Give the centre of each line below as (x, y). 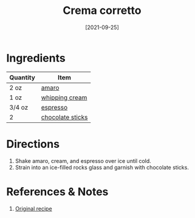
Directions (33, 144)
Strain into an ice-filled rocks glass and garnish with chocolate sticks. (102, 167)
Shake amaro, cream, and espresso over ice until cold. (83, 160)
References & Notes (57, 192)
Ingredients (36, 58)
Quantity (22, 78)
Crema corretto (102, 11)
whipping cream (64, 97)
